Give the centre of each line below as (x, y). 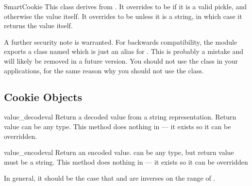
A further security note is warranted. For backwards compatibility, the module (121, 42)
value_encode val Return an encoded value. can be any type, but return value (119, 152)
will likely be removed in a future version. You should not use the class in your (121, 60)
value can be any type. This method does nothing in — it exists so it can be (118, 126)
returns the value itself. (38, 25)
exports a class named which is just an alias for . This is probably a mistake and (124, 51)
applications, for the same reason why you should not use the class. (104, 70)
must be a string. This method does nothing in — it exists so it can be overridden (126, 161)
